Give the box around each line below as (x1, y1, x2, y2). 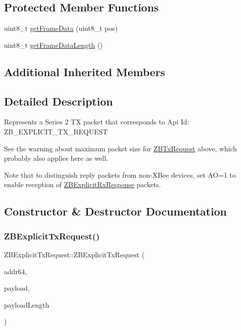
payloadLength (4, 299, 49, 310)
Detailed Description (4, 93, 113, 109)
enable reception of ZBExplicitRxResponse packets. (4, 179, 161, 190)
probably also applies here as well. (4, 153, 108, 163)
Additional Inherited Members (4, 64, 165, 79)
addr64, (4, 266, 27, 276)
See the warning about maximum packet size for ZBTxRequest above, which (4, 143, 237, 153)
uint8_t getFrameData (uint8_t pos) (4, 23, 118, 33)
